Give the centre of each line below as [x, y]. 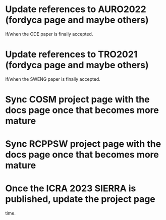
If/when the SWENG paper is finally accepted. [53, 79]
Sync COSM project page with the [77, 100]
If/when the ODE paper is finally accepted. [49, 34]
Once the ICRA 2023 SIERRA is [71, 188]
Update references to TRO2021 [71, 54]
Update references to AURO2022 [76, 9]
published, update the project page [80, 199]
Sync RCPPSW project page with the [83, 144]
